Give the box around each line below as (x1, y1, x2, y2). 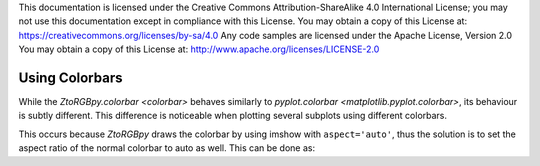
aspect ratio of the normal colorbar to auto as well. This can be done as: (18, 142, 315, 154)
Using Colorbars (18, 69, 123, 86)
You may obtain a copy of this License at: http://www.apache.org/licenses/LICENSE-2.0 (18, 43, 380, 55)
